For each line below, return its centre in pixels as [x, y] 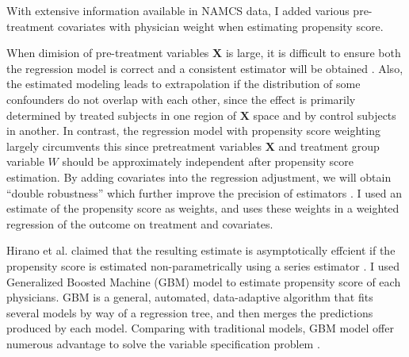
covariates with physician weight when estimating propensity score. [220, 26]
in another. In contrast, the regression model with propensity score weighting [193, 131]
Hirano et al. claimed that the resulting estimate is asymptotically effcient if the [201, 250]
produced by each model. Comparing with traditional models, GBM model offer [200, 328]
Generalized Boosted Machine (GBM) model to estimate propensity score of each [204, 281]
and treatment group [329, 146]
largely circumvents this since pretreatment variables [134, 146]
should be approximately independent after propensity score [208, 161]
